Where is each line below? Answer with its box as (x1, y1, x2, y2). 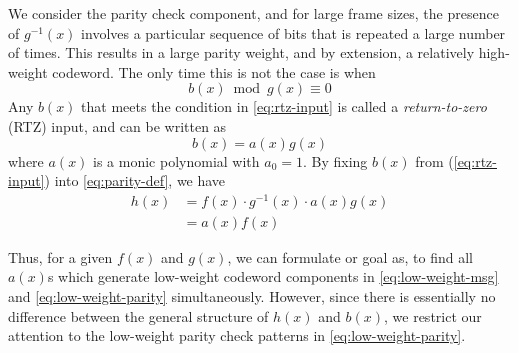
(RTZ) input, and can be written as (8, 115, 227, 136)
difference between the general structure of (8, 305, 269, 326)
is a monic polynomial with (93, 150, 260, 171)
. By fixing (302, 150, 368, 171)
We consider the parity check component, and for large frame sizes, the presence (8, 3, 499, 23)
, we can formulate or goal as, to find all (227, 246, 473, 267)
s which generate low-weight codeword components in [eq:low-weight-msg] (47, 266, 499, 287)
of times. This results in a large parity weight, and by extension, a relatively (8, 42, 475, 63)
